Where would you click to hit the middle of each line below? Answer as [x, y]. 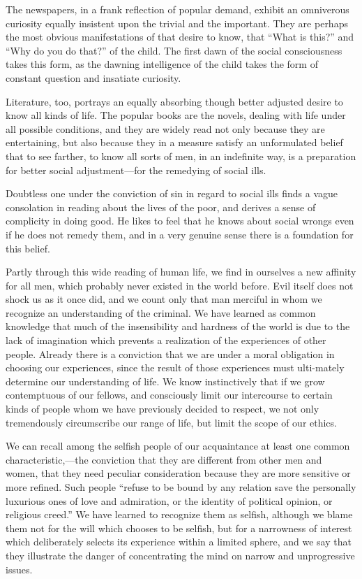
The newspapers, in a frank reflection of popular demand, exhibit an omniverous [178, 9]
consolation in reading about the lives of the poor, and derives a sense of [161, 207]
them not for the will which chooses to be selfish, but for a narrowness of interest [179, 528]
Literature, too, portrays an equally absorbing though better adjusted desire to [174, 101]
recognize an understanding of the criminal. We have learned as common [161, 312]
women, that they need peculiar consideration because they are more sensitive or [178, 473]
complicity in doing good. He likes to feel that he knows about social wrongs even [180, 221]
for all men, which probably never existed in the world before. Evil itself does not [180, 285]
